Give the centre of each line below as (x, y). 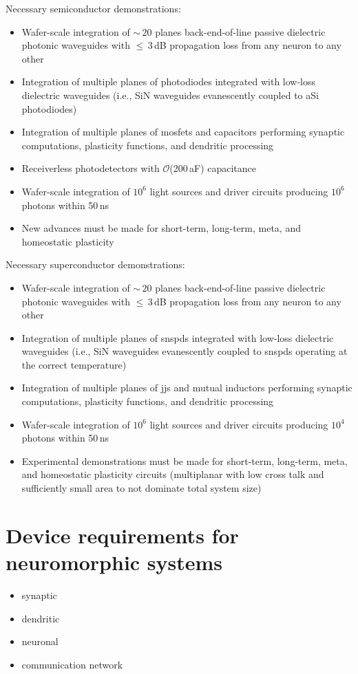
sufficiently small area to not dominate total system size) (141, 488)
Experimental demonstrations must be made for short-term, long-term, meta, (185, 460)
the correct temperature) (74, 364)
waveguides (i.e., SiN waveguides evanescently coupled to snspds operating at (185, 351)
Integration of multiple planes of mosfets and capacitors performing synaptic (183, 132)
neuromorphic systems (114, 562)
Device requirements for (122, 535)
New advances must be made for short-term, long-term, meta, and (161, 228)
